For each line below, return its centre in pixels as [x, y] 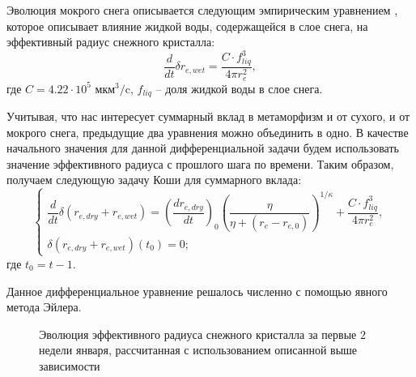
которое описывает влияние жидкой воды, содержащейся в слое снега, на [187, 26]
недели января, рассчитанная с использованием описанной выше [198, 350]
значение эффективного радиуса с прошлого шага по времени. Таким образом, [200, 163]
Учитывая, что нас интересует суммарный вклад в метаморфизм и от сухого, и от [208, 116]
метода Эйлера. [44, 307]
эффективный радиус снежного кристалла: [111, 42]
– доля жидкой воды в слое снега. [239, 88]
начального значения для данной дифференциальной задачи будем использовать [203, 148]
